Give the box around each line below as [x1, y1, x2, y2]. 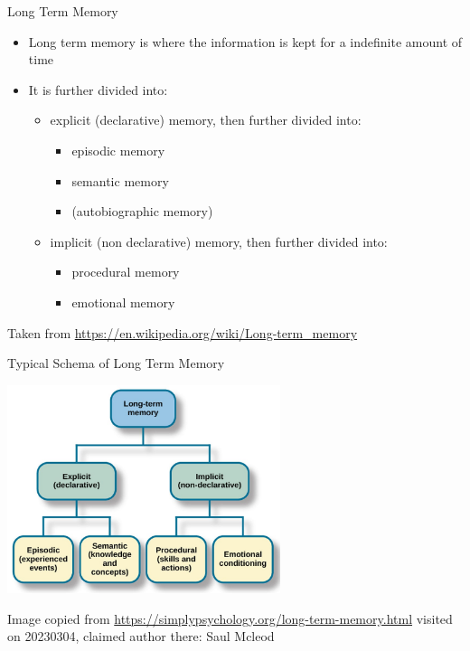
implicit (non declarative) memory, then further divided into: [50, 231, 388, 250]
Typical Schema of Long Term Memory [7, 354, 225, 373]
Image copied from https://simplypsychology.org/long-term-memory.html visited [7, 609, 453, 627]
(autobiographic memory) [71, 202, 213, 221]
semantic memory [71, 171, 169, 190]
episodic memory [71, 140, 165, 159]
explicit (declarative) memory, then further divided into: [50, 110, 362, 129]
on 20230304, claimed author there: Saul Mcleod [7, 627, 275, 646]
